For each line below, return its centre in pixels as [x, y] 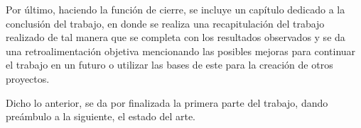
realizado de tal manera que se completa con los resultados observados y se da [176, 37]
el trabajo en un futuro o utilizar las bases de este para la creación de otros [169, 65]
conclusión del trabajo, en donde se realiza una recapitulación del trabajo [165, 23]
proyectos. [28, 78]
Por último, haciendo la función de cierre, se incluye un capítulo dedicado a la [176, 9]
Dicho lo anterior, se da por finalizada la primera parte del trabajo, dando [167, 102]
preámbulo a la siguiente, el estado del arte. [101, 116]
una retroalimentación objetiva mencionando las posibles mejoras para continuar [181, 51]
